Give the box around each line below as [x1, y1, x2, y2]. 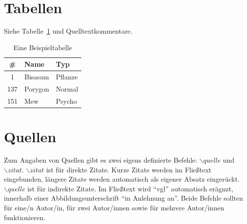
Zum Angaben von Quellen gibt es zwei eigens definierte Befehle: [4, 155, 197, 165]
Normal [56, 84, 78, 93]
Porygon [24, 84, 49, 93]
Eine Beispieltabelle [13, 42, 72, 52]
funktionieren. [4, 212, 45, 222]
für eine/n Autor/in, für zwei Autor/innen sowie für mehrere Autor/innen [4, 203, 224, 213]
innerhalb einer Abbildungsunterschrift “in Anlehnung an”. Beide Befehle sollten [4, 193, 243, 203]
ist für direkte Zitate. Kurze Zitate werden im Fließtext [46, 164, 212, 174]
